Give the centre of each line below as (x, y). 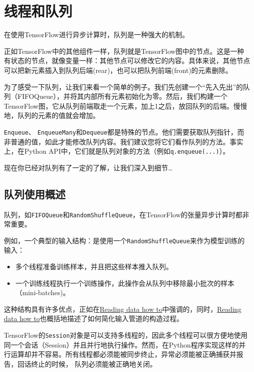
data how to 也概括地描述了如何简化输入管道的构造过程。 (94, 318)
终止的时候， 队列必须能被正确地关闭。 (94, 363)
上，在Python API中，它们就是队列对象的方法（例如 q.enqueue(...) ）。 (117, 151)
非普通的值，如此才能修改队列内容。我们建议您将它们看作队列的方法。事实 (124, 141)
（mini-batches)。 (42, 292)
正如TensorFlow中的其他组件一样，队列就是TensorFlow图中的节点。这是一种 (124, 51)
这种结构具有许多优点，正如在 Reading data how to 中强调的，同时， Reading (123, 309)
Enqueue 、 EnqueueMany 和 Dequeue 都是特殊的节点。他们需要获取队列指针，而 (124, 131)
